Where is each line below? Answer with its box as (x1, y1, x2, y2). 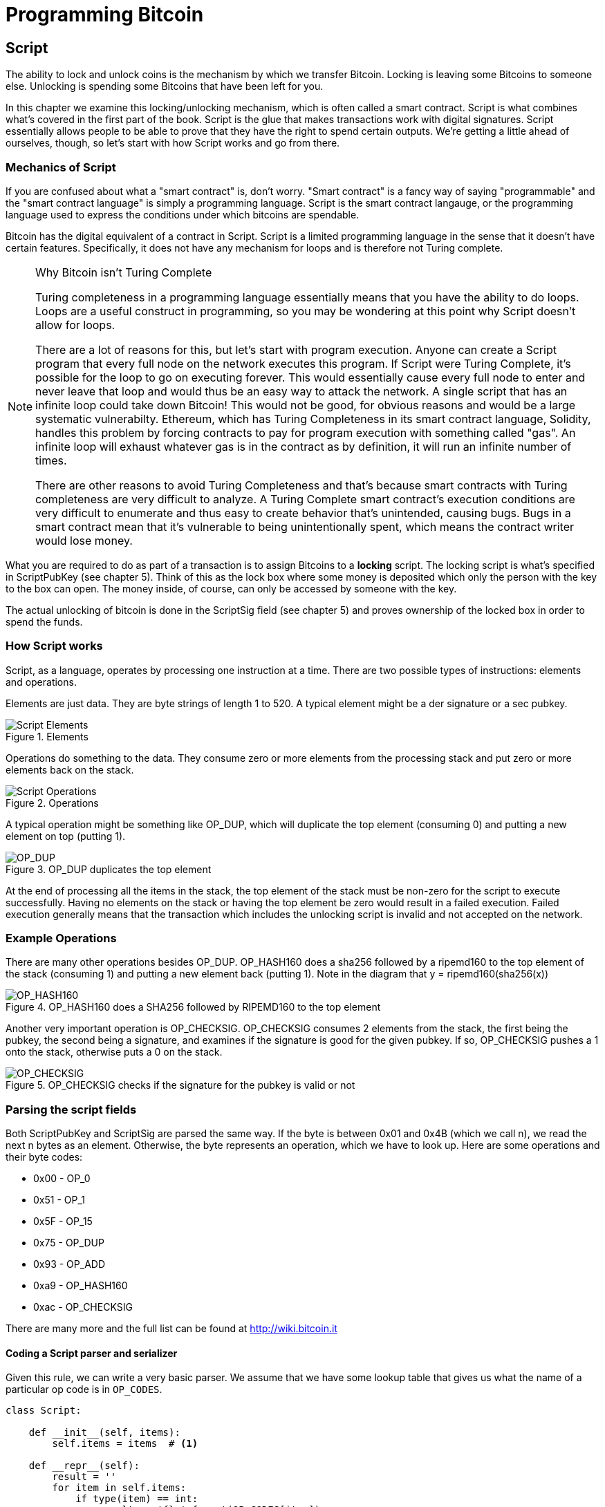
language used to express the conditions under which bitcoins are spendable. (6, 208, 360, 221)
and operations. (6, 675, 77, 688)
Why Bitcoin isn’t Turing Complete (35, 265, 212, 279)
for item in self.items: (52, 1482, 187, 1494)
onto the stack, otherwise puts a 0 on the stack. (6, 1046, 223, 1058)
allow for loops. (35, 317, 115, 332)
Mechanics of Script (6, 160, 116, 174)
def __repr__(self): (28, 1460, 140, 1472)
